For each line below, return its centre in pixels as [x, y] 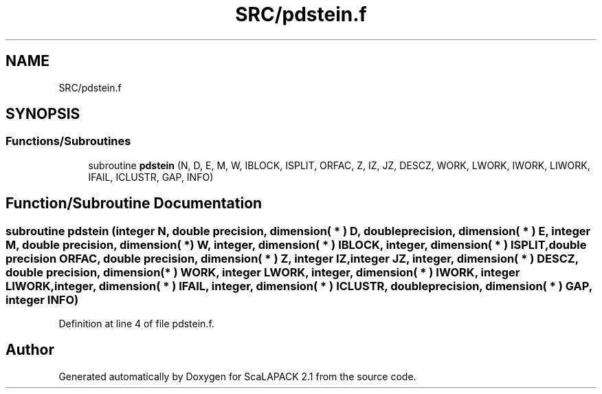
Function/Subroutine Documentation [134, 204]
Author [30, 350]
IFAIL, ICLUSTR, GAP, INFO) [151, 177]
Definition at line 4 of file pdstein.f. [136, 324]
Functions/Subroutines [68, 141]
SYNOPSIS [43, 114]
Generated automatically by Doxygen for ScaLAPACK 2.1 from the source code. [237, 376]
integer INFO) [42, 299]
